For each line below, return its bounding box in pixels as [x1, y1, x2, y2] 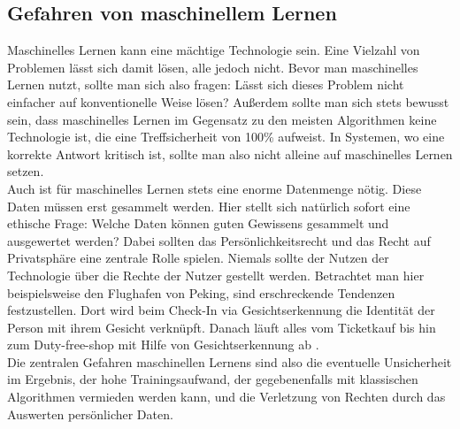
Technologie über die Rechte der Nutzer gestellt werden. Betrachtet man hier [7, 265, 425, 284]
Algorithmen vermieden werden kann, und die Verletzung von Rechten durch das [7, 387, 446, 406]
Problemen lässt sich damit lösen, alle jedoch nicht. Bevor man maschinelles [7, 57, 418, 76]
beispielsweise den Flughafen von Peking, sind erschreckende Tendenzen [7, 283, 395, 302]
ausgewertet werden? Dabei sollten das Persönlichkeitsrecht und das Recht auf [7, 231, 431, 249]
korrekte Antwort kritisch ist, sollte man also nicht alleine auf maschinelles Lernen [7, 144, 453, 163]
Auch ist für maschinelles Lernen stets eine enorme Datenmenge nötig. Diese [7, 179, 422, 197]
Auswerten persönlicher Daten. [7, 404, 173, 423]
